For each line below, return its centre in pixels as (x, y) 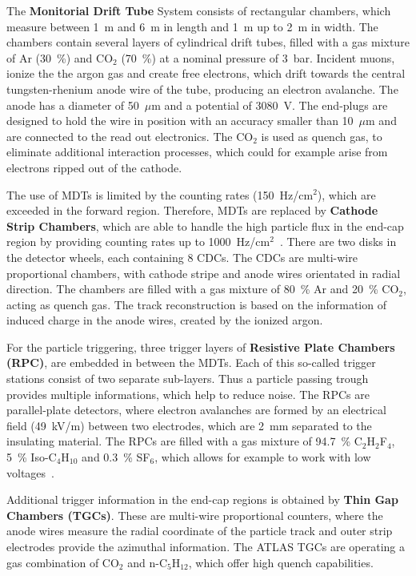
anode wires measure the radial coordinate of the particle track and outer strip (200, 531)
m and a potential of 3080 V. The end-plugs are (270, 105)
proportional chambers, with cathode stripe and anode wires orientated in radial (204, 273)
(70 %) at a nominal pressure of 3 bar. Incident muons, (258, 57)
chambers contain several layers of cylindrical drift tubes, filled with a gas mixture (208, 42)
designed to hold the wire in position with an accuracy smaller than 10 (180, 121)
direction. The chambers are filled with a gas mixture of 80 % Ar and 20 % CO (203, 289)
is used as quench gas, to (322, 136)
